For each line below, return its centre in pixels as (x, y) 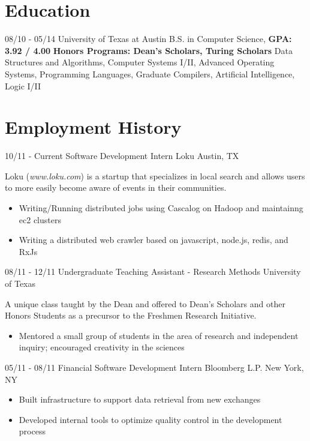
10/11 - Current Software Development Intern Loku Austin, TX (122, 156)
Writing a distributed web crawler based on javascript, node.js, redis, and (154, 240)
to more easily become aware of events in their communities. (116, 187)
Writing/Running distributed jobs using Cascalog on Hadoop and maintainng (161, 208)
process (32, 431)
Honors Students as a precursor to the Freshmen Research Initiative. (131, 315)
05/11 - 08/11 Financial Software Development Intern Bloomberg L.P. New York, (154, 367)
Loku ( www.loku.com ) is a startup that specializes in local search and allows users (155, 175)
